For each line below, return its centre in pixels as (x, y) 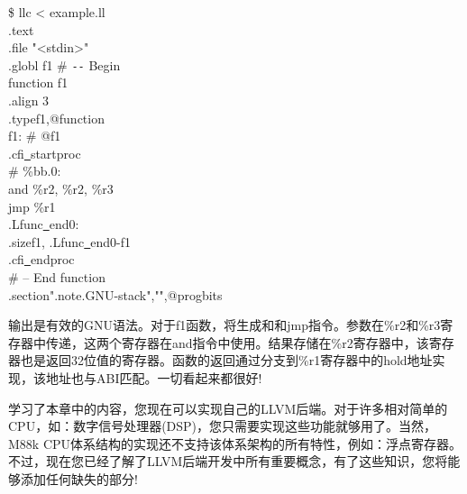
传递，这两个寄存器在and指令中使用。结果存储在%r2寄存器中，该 (237, 342)
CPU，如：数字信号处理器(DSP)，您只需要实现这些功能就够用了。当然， (223, 426)
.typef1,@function (56, 118)
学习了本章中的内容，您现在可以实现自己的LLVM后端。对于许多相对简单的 (228, 408)
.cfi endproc (41, 259)
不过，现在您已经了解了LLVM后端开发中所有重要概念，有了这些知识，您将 (228, 461)
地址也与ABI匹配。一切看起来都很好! (154, 377)
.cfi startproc (45, 153)
